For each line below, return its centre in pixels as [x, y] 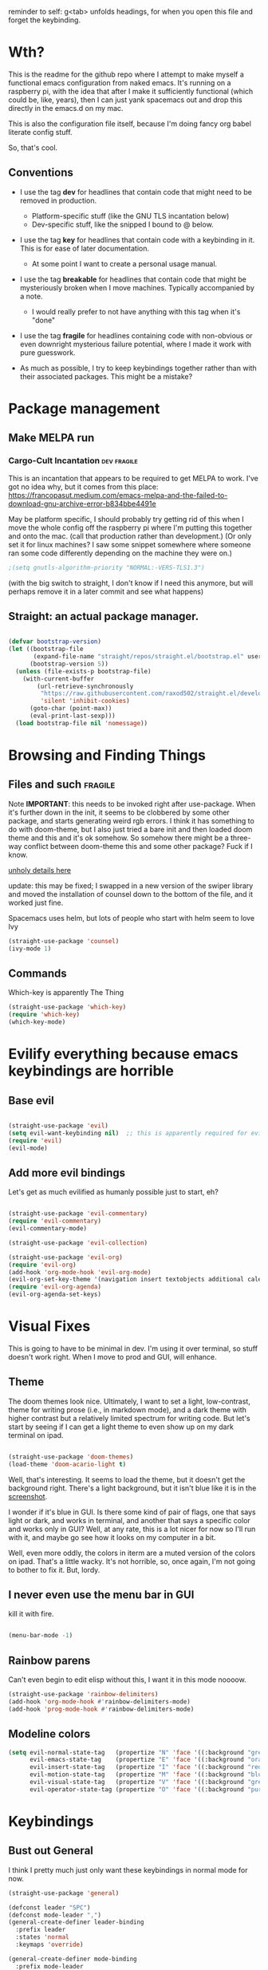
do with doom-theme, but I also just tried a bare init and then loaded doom [130, 829]
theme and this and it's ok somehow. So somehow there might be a [118, 838]
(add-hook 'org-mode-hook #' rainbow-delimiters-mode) [100, 1702]
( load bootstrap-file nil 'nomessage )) [82, 723]
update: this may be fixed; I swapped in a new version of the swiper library [131, 886]
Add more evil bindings [67, 1173]
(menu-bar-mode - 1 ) [41, 1636]
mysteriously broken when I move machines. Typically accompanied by [137, 287]
